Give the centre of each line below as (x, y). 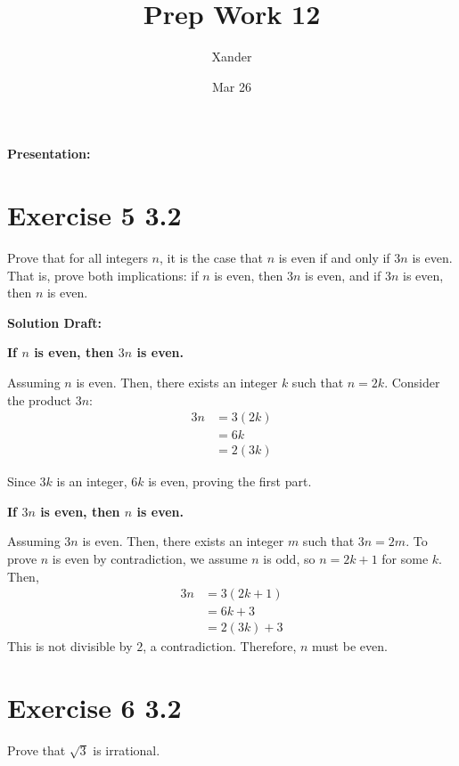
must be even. (350, 646)
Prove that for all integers (78, 258)
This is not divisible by (70, 646)
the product (40, 399)
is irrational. (127, 750)
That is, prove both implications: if (103, 275)
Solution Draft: (54, 322)
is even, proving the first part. (230, 481)
